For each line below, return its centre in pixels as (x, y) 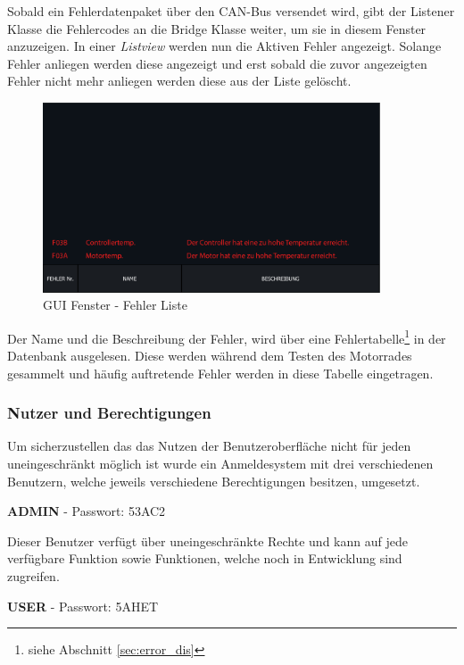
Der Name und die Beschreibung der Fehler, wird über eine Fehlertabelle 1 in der (227, 337)
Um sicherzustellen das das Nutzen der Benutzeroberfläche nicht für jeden (209, 446)
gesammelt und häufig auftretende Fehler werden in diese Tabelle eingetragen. (220, 373)
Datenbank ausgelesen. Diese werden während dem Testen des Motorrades (210, 355)
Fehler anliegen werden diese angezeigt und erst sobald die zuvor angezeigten (217, 63)
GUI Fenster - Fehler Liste (115, 305)
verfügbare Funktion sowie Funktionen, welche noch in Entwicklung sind (205, 558)
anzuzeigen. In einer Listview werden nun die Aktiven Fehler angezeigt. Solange (224, 46)
